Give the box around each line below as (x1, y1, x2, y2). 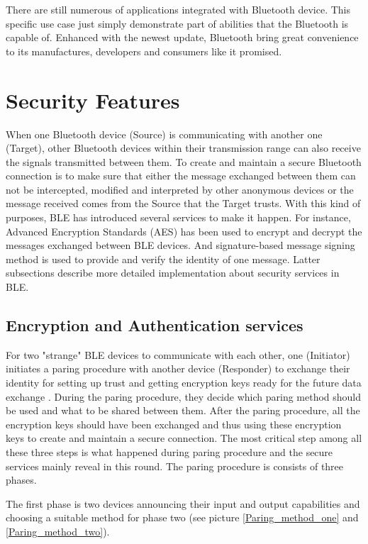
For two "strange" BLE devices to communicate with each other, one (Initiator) (6, 347, 350, 362)
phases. (6, 472, 37, 487)
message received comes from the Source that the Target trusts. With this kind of (6, 196, 361, 211)
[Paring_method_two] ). (6, 523, 110, 538)
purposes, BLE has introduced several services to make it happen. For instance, (6, 210, 351, 225)
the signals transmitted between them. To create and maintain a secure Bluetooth (6, 154, 362, 169)
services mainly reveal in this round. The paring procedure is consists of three (6, 458, 344, 473)
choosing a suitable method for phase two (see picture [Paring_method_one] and (6, 510, 359, 525)
